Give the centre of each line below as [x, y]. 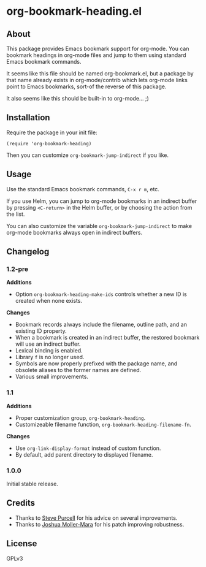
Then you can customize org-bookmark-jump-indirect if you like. [88, 155]
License [22, 544]
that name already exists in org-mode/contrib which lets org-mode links [97, 80]
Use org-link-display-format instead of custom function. [88, 448]
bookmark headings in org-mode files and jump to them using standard [96, 55]
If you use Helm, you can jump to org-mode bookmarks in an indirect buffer [102, 201]
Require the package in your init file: [52, 132]
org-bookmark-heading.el [74, 11]
